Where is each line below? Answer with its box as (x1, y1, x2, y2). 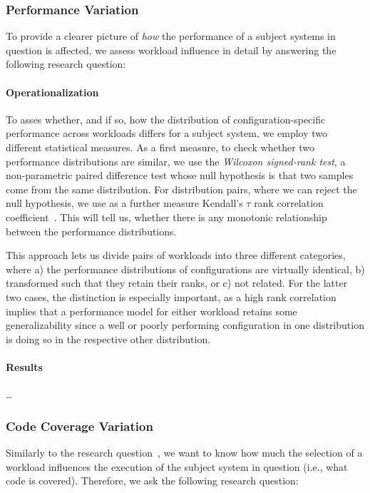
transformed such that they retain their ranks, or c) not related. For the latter (6, 275, 348, 290)
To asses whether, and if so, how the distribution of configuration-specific (6, 111, 326, 126)
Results (6, 359, 43, 374)
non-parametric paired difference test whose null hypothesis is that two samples (6, 168, 354, 183)
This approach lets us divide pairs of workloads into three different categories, (6, 248, 346, 263)
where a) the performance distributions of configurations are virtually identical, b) (6, 261, 365, 276)
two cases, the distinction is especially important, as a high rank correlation (6, 289, 336, 304)
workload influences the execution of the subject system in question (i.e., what (6, 459, 348, 474)
